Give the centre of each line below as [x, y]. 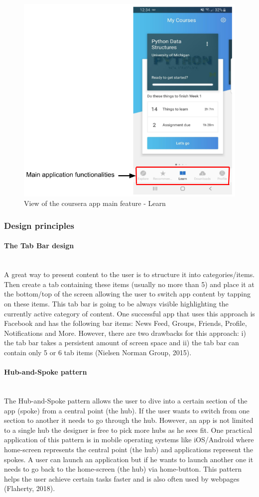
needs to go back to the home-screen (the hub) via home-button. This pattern [123, 469]
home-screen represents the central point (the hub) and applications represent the [129, 449]
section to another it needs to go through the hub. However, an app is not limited [129, 420]
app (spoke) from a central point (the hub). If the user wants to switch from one [127, 410]
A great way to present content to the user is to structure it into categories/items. [129, 274]
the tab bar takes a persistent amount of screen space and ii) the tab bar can [122, 343]
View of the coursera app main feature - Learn [95, 203]
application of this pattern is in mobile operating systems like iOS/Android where [129, 440]
